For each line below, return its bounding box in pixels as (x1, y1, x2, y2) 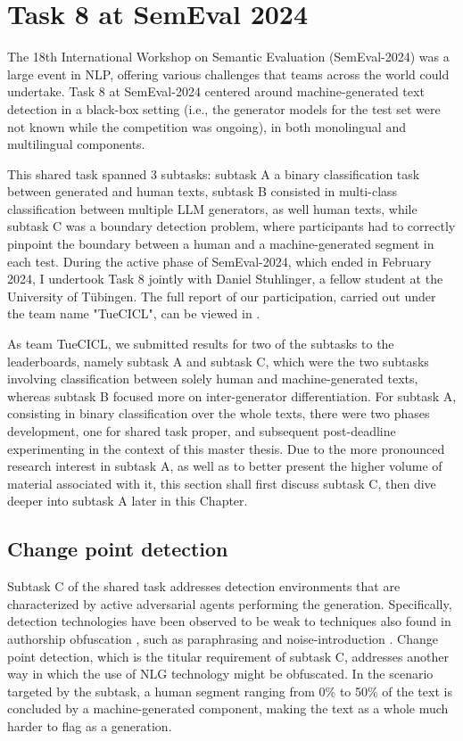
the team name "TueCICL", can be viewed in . (7, 304, 260, 323)
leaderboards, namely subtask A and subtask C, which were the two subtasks (7, 351, 429, 370)
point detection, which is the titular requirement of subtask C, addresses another (7, 646, 449, 665)
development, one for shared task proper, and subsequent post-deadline (7, 422, 396, 440)
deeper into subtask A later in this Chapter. (7, 491, 248, 510)
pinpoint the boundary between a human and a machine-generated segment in (7, 235, 434, 253)
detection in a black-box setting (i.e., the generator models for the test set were (7, 99, 441, 118)
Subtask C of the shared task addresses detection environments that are (7, 577, 401, 596)
